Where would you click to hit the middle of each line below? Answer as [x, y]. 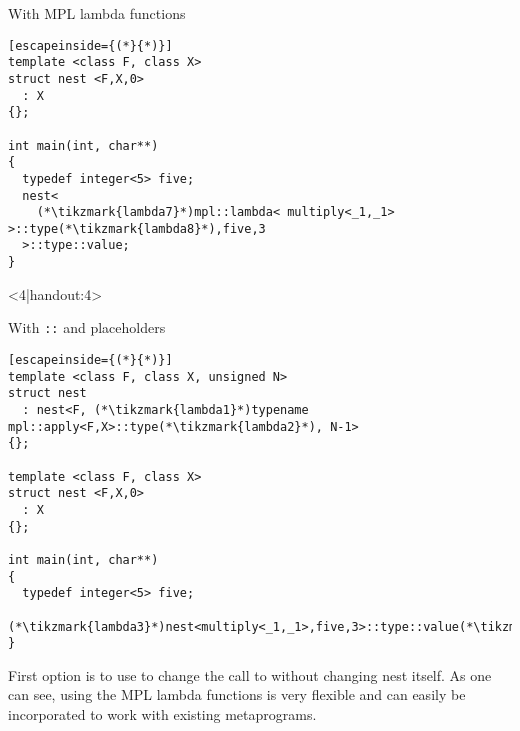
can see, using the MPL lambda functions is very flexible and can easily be [237, 694]
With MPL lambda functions [97, 13]
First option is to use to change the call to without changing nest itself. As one [250, 674]
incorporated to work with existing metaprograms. [162, 714]
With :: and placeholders [87, 327]
